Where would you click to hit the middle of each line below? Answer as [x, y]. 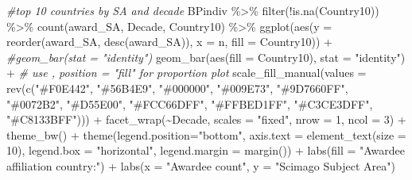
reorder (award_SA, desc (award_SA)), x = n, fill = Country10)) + [169, 42]
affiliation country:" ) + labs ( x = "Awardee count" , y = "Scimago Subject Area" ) [201, 165]
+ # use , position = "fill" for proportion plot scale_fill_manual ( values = [187, 73]
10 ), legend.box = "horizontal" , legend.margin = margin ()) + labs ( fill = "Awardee [206, 150]
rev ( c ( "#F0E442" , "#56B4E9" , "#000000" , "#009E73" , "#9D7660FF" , [177, 88]
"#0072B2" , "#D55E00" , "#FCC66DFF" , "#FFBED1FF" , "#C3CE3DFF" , [190, 103]
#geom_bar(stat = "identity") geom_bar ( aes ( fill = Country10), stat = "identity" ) [206, 57]
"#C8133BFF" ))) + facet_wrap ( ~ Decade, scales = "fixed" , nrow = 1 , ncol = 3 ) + [206, 119]
